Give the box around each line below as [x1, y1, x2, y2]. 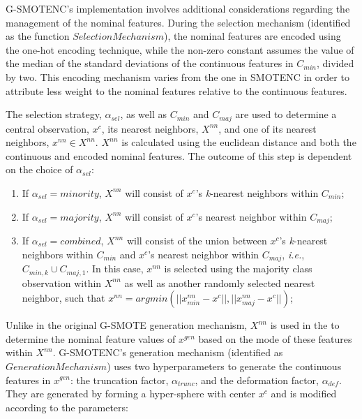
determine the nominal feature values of [6, 331, 176, 346]
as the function [6, 29, 70, 43]
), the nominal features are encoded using [163, 29, 341, 43]
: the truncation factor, [70, 372, 169, 387]
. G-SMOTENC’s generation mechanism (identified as [52, 345, 283, 360]
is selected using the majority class [164, 261, 312, 276]
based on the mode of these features [198, 331, 352, 346]
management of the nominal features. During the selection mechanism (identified [6, 15, 351, 29]
